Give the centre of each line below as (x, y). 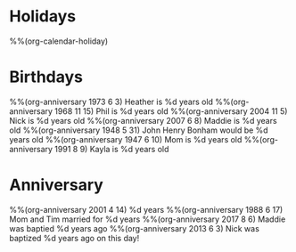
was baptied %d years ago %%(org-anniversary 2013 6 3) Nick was (135, 228)
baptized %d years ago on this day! (74, 238)
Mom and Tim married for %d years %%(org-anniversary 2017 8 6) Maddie (148, 219)
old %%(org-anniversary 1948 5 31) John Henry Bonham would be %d (139, 130)
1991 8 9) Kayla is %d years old (112, 149)
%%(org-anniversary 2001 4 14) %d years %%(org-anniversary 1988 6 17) (146, 209)
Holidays (43, 16)
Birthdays (46, 77)
